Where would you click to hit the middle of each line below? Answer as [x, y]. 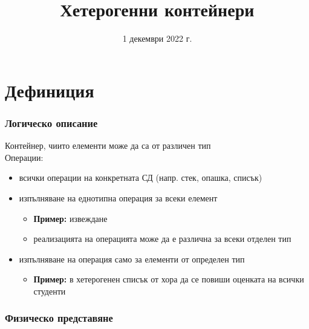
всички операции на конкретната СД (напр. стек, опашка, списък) [141, 178]
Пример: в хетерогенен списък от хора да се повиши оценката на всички [169, 279]
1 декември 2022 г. [157, 38]
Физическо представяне [59, 318]
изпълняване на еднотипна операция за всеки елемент [118, 197]
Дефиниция [50, 90]
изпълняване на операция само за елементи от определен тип [132, 259]
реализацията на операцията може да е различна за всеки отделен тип [162, 239]
